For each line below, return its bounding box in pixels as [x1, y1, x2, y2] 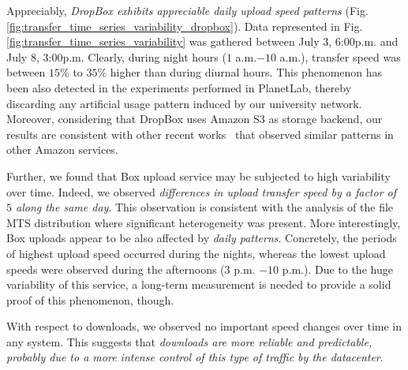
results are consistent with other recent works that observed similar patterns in [6, 125, 394, 142]
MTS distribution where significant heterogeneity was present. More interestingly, [6, 214, 401, 230]
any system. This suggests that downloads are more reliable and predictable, [6, 333, 372, 349]
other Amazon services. [6, 141, 118, 158]
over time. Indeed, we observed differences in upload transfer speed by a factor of [6, 183, 396, 200]
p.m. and [354, 33, 399, 50]
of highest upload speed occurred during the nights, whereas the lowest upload [6, 245, 386, 261]
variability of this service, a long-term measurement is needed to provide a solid [6, 276, 391, 293]
